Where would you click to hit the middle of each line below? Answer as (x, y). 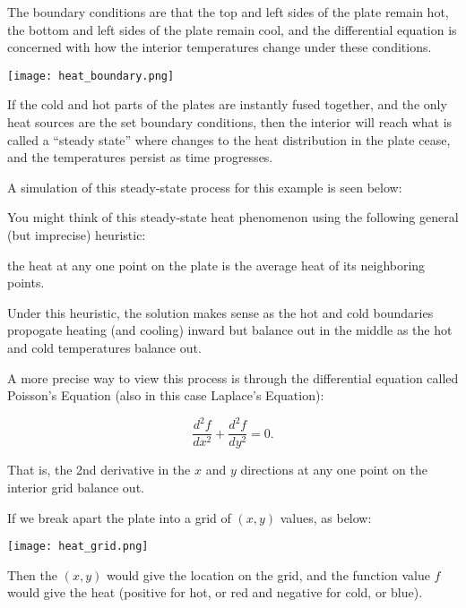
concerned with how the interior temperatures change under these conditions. (220, 47)
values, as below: (326, 517)
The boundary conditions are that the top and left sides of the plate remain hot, (228, 12)
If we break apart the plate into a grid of (119, 517)
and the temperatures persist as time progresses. (140, 157)
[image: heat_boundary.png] (91, 76)
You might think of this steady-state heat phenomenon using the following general (233, 217)
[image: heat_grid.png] (78, 547)
